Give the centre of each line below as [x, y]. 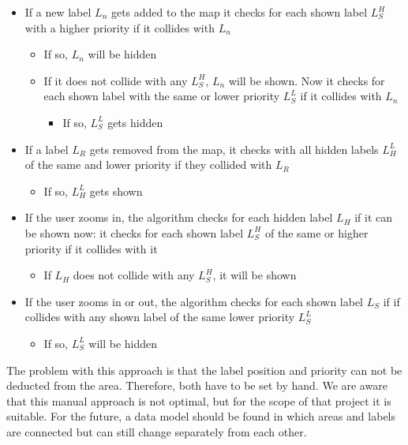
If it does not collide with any [116, 80]
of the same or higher [316, 232]
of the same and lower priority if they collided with [148, 165]
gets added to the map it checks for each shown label [239, 12]
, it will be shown [255, 275]
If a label [47, 149]
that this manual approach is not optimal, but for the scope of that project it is [199, 400]
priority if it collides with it [91, 248]
